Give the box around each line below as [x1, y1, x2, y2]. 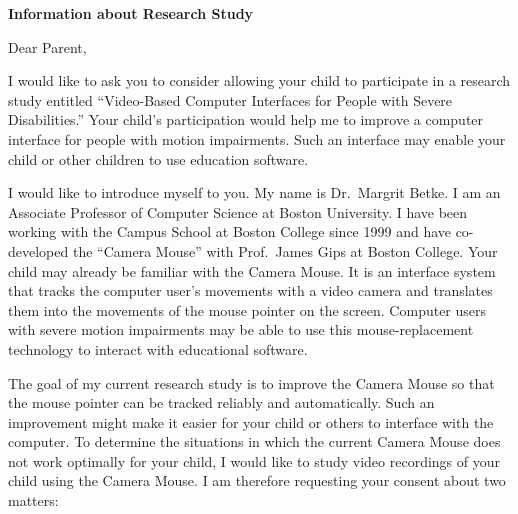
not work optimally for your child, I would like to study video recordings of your [8, 450, 500, 471]
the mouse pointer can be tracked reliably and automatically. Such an [8, 392, 435, 413]
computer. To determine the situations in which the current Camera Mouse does [8, 431, 501, 452]
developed [8, 240, 69, 261]
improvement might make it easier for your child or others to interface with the [8, 411, 494, 432]
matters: [8, 490, 59, 511]
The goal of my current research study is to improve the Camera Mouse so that [8, 372, 495, 393]
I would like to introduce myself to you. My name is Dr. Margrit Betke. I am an [8, 182, 501, 203]
